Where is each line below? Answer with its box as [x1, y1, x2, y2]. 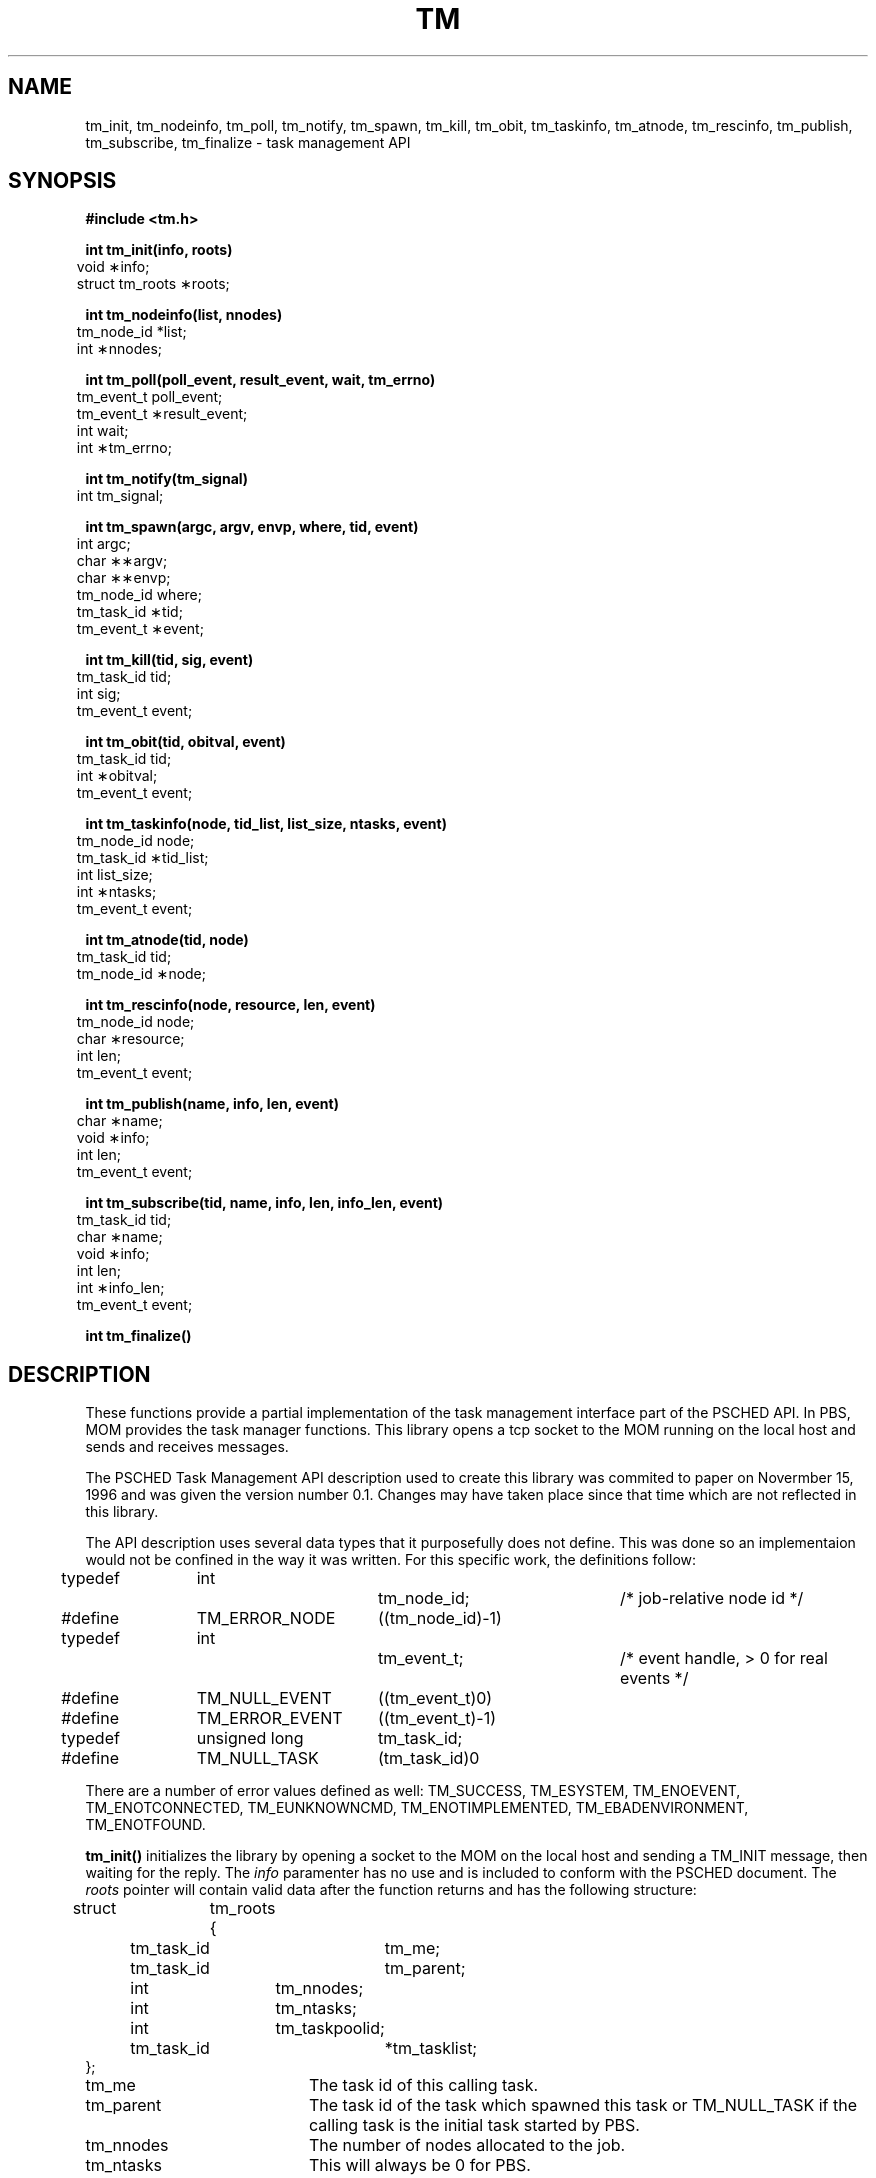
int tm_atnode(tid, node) [85, 931, 249, 949]
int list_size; [76, 866, 153, 884]
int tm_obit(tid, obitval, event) [85, 733, 286, 751]
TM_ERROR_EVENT [196, 1708, 343, 1729]
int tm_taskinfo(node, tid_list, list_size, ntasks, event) [85, 815, 447, 833]
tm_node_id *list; [76, 323, 187, 341]
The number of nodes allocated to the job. [308, 2135, 626, 2156]
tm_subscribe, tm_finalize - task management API [85, 133, 411, 151]
